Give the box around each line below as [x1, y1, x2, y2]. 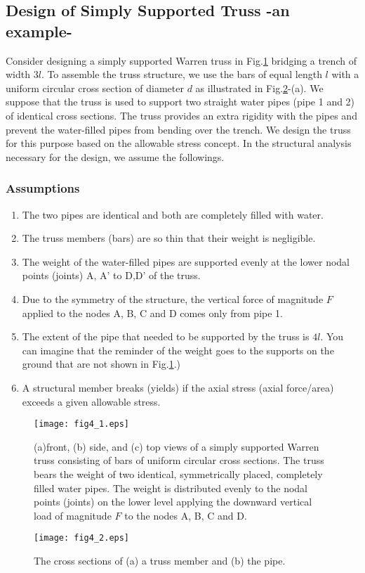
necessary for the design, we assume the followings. [6, 149, 225, 164]
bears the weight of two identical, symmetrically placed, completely [34, 466, 323, 481]
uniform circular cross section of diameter [6, 80, 184, 95]
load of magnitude [34, 508, 112, 522]
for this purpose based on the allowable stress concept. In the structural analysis [6, 136, 352, 150]
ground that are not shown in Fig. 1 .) [22, 356, 180, 371]
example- [6, 20, 72, 41]
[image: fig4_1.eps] [34, 419, 130, 430]
